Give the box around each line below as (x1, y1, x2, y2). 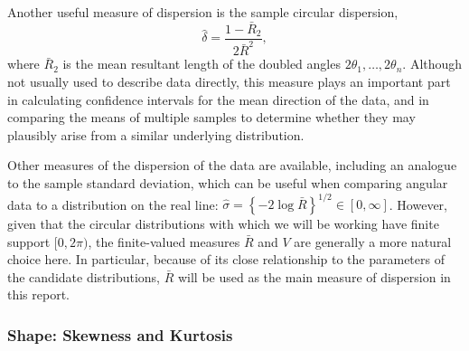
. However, (389, 194, 447, 213)
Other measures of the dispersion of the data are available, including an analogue (7, 156, 457, 175)
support (7, 232, 51, 251)
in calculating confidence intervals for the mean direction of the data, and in (7, 90, 429, 109)
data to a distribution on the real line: (7, 194, 219, 213)
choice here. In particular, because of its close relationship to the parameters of (7, 250, 445, 269)
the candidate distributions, (7, 267, 161, 286)
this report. (7, 285, 70, 304)
